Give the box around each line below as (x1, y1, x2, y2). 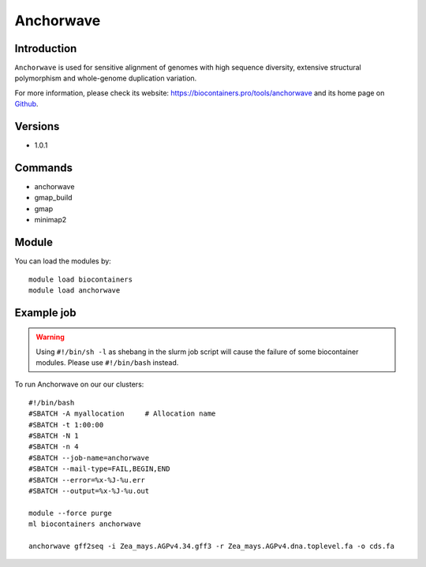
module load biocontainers (28, 274, 133, 284)
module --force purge (28, 509, 112, 517)
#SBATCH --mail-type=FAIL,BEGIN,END (28, 464, 170, 473)
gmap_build (34, 193, 73, 203)
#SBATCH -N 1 (28, 431, 79, 441)
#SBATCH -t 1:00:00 (28, 420, 104, 429)
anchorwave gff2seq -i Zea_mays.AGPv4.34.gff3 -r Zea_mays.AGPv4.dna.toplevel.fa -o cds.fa (28, 541, 394, 550)
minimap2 (34, 215, 67, 225)
